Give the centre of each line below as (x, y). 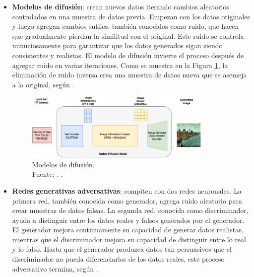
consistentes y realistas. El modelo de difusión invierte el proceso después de (128, 55)
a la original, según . (43, 84)
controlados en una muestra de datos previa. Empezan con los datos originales (131, 16)
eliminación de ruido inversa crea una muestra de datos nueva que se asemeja (129, 75)
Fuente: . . (47, 174)
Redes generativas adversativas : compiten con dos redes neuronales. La (127, 190)
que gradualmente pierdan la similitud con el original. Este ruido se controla (128, 35)
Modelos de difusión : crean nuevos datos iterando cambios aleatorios (121, 6)
